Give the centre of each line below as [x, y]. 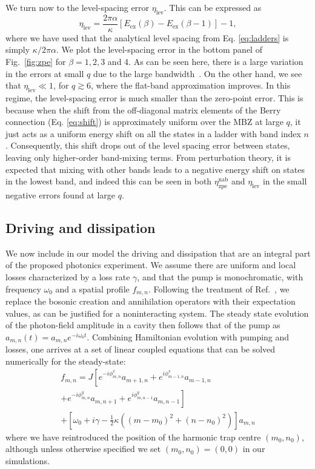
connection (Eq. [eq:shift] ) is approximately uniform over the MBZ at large [144, 122]
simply [18, 49]
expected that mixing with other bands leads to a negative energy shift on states [155, 169]
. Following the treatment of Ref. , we [219, 288]
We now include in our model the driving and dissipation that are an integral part [158, 253]
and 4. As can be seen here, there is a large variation [205, 62]
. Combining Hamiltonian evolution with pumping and [188, 336]
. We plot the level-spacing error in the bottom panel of [159, 49]
